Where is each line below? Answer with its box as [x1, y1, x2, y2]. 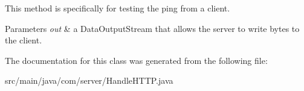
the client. [5, 34, 42, 46]
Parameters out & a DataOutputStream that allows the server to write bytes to [5, 22, 300, 34]
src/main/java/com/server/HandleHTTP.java [5, 74, 173, 87]
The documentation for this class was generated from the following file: [5, 54, 268, 66]
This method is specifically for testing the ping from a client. [5, 2, 230, 14]
